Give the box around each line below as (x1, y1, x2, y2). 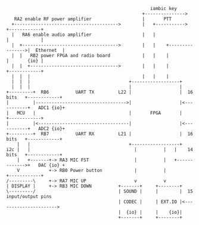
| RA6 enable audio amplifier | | (11, 32, 156, 38)
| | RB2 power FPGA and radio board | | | (11, 53, 169, 58)
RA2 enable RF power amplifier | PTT (14, 16, 172, 22)
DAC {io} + (38, 162, 66, 168)
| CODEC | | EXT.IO (118, 199, 178, 205)
